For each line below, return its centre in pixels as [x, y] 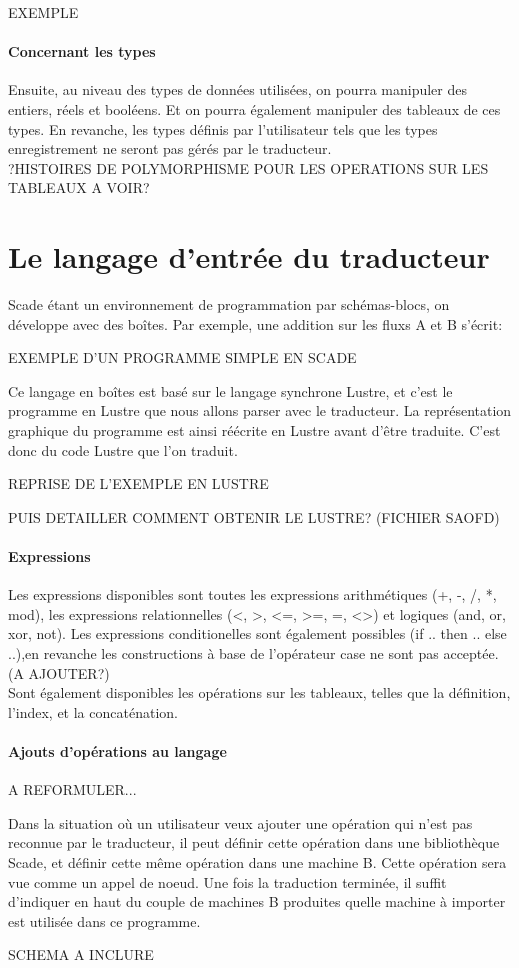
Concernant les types [82, 51]
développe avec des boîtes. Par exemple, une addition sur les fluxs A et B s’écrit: [255, 323]
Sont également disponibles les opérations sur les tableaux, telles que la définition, [259, 692]
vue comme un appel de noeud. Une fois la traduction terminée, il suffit [227, 881]
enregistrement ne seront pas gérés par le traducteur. [170, 148]
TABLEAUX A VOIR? [79, 187]
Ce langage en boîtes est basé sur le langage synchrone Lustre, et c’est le [230, 390]
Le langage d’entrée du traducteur [249, 256]
